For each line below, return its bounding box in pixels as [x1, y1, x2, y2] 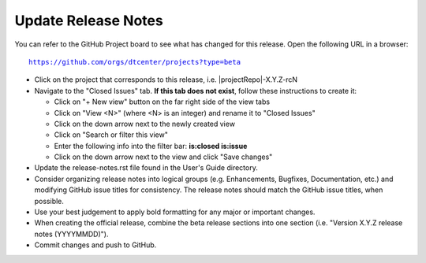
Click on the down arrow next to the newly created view [54, 119, 236, 128]
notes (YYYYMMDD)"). [34, 229, 109, 239]
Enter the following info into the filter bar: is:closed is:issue [54, 141, 248, 150]
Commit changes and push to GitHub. [34, 240, 157, 250]
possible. [34, 196, 65, 206]
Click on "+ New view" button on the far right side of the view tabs [54, 97, 271, 106]
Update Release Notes [14, 12, 163, 29]
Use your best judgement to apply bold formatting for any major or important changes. [34, 207, 316, 217]
